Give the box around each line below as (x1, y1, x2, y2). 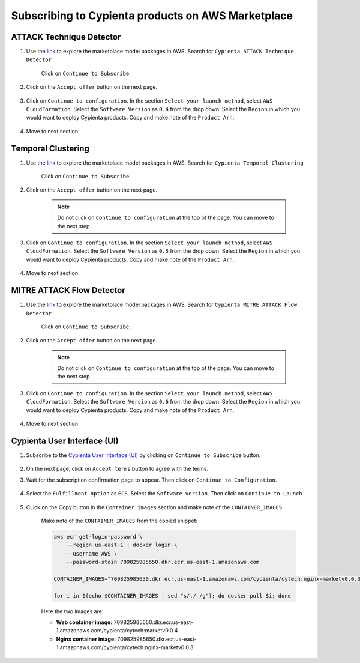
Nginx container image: (56, 635, 116, 643)
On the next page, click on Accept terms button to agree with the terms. (26, 465, 209, 473)
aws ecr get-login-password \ (53, 533, 143, 540)
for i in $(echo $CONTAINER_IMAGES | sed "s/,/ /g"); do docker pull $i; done (53, 592, 291, 599)
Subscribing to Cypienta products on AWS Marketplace (11, 9, 293, 22)
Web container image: (56, 619, 113, 626)
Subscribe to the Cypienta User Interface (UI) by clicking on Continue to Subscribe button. (26, 451, 261, 459)
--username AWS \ (66, 550, 118, 557)
